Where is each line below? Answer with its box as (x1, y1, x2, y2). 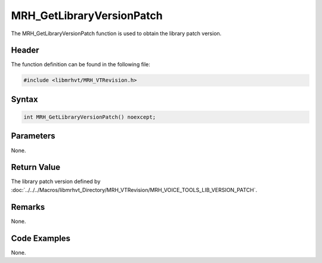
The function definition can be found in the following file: (11, 61, 150, 68)
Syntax (11, 94, 38, 104)
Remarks (11, 202, 45, 212)
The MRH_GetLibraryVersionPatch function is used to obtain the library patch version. (11, 30, 222, 37)
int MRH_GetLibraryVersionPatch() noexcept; (23, 114, 156, 120)
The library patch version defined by (11, 178, 101, 185)
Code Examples (11, 233, 71, 243)
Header (11, 45, 39, 55)
